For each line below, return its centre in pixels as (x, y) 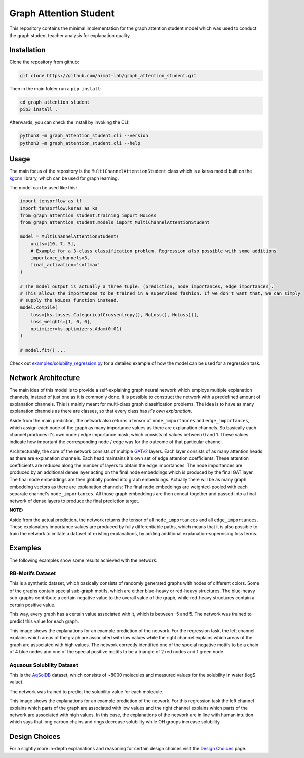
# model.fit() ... (43, 350)
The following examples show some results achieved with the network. (83, 560)
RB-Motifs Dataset (32, 573)
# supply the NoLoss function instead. (69, 300)
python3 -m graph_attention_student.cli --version (84, 136)
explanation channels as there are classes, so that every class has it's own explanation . (101, 411)
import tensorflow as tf (51, 201)
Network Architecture (45, 378)
